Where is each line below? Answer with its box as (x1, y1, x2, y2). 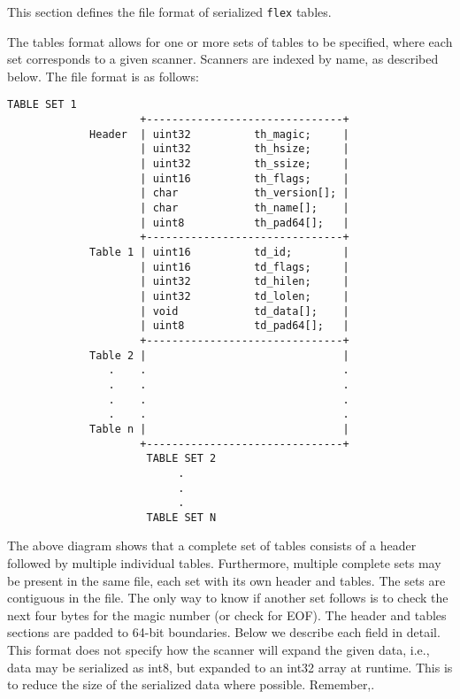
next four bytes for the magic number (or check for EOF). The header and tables (7, 605, 447, 624)
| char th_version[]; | (140, 187, 349, 200)
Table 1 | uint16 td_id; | (89, 246, 349, 258)
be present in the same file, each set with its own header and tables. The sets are (7, 571, 446, 589)
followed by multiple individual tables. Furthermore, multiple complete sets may (7, 554, 441, 572)
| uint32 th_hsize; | (140, 142, 349, 156)
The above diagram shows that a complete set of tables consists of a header (7, 536, 417, 555)
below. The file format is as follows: (7, 66, 199, 85)
